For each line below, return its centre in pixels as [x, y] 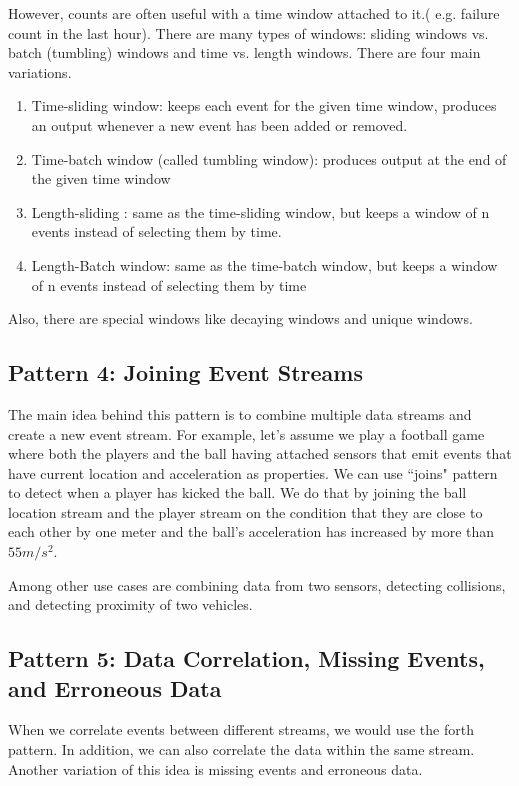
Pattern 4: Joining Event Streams [185, 372]
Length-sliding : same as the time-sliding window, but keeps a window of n [260, 211]
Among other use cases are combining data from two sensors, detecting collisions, [257, 584]
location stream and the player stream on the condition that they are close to [245, 511]
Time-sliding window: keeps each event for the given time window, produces [264, 105]
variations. [40, 71]
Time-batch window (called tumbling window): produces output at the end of [269, 158]
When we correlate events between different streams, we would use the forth [241, 729]
